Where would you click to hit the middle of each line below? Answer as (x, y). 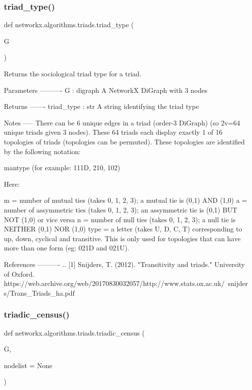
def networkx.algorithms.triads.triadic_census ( (74, 332)
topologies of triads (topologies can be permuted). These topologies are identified (124, 141)
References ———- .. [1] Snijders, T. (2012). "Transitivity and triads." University (125, 264)
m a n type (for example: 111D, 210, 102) (62, 168)
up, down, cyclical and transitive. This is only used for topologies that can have (122, 238)
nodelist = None (28, 365)
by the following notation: (42, 151)
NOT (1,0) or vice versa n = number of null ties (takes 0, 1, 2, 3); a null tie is (120, 219)
